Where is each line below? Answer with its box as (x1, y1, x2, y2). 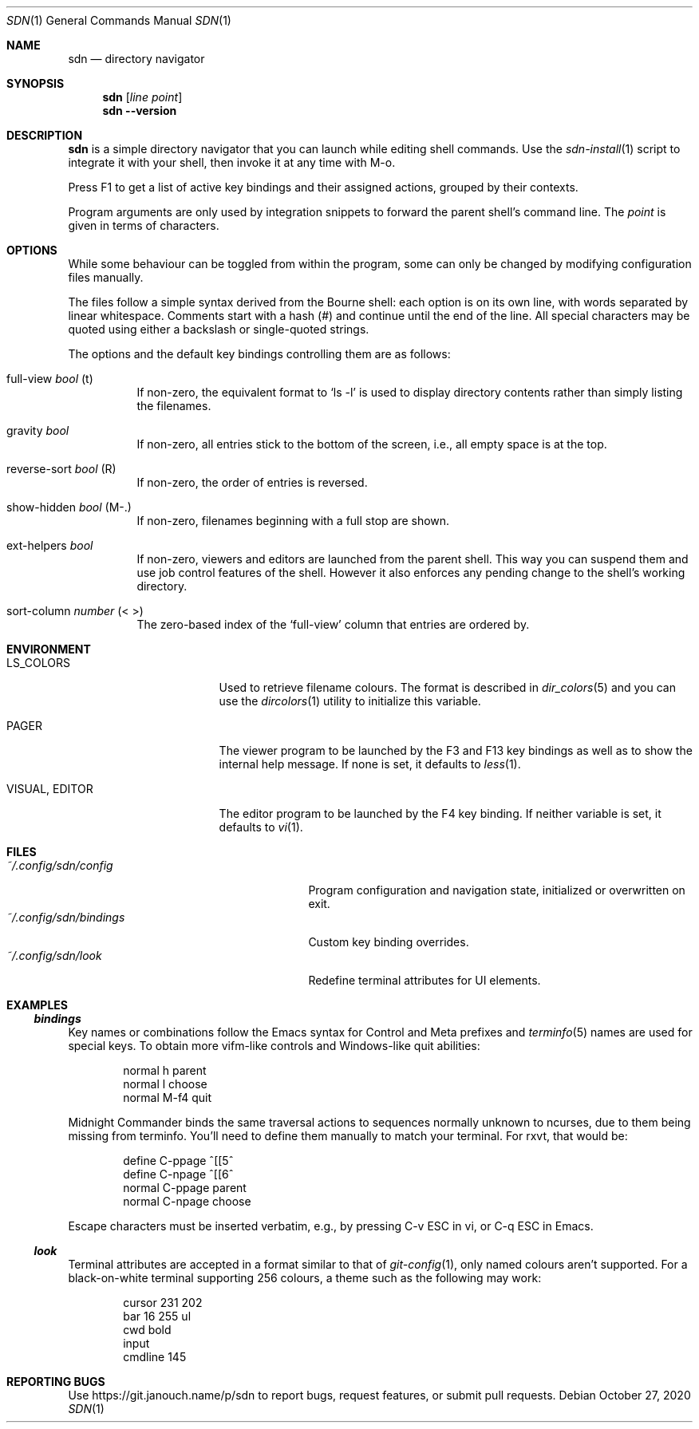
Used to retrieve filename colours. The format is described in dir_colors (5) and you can (219, 681, 676, 694)
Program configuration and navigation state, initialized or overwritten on (308, 883, 685, 897)
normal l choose (123, 1077, 207, 1091)
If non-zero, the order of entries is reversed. (136, 476, 368, 489)
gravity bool (6, 424, 69, 437)
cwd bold (123, 1323, 172, 1336)
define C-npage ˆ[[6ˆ (123, 1167, 234, 1181)
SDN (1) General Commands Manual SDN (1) (6, 14, 231, 27)
